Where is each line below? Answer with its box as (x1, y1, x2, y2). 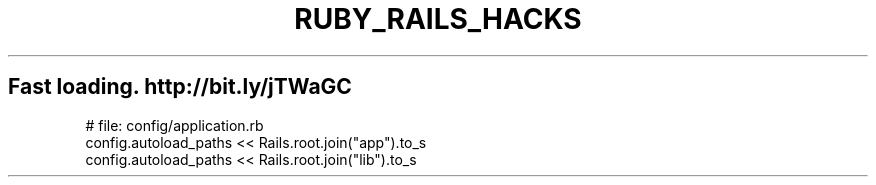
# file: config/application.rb (85, 116, 264, 134)
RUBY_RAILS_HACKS (294, 2, 582, 36)
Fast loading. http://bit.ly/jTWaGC (8, 74, 352, 100)
